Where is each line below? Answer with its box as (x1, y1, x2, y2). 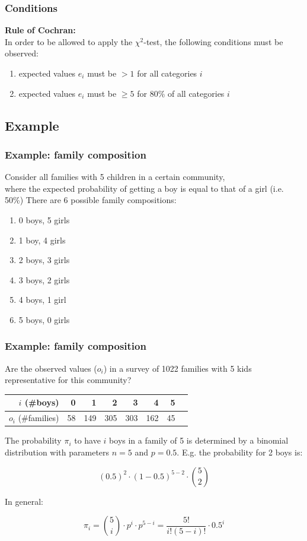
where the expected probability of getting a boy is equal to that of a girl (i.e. (5, 182, 284, 194)
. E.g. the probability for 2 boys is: (177, 445, 303, 458)
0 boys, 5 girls (18, 213, 70, 226)
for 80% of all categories (137, 87, 225, 99)
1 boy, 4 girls (18, 233, 66, 246)
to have (74, 434, 101, 447)
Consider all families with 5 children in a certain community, (5, 170, 225, 183)
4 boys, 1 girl (18, 293, 66, 306)
